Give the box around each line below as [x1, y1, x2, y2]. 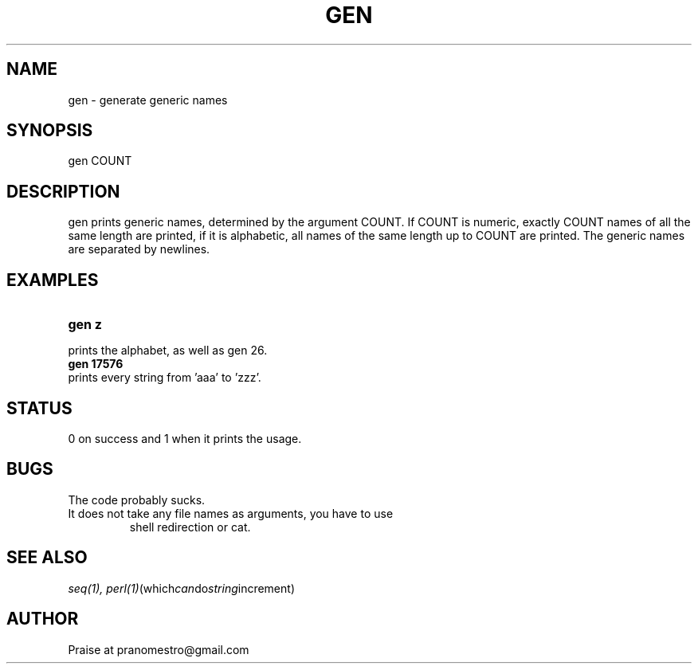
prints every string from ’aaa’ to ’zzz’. [68, 370, 261, 385]
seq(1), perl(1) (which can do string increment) [68, 581, 295, 595]
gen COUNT [68, 154, 132, 168]
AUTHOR [6, 609, 79, 629]
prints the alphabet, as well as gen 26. [68, 343, 268, 358]
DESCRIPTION [6, 181, 120, 202]
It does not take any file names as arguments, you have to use [68, 506, 394, 520]
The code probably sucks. [68, 492, 206, 507]
